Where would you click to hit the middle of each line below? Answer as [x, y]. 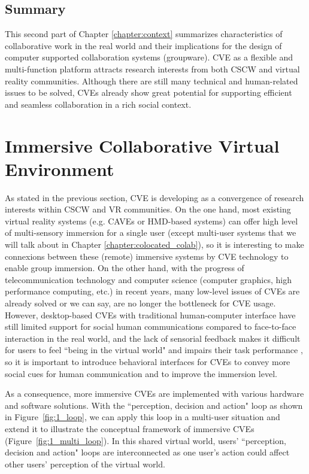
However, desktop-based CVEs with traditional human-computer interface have [150, 315]
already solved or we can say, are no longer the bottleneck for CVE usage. [140, 303]
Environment [60, 168]
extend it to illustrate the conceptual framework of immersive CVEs [130, 428]
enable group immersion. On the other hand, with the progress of [125, 268]
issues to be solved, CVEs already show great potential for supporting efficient [149, 92]
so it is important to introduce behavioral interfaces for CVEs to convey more [148, 361]
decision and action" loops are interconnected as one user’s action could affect [147, 452]
